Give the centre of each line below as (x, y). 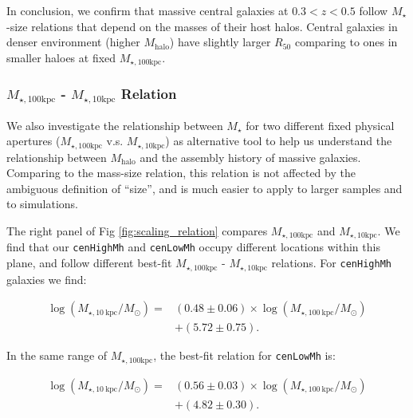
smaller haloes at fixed (61, 57)
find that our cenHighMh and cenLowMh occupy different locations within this (193, 247)
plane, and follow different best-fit (89, 263)
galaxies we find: (47, 279)
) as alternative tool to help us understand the (279, 141)
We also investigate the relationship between (115, 125)
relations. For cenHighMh (331, 263)
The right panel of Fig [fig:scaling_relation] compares (137, 230)
